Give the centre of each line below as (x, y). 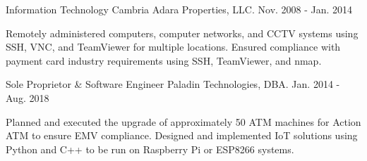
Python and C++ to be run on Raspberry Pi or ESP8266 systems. (150, 149)
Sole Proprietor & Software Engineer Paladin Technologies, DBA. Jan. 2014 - (173, 84)
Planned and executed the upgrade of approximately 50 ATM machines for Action (183, 121)
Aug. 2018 (28, 97)
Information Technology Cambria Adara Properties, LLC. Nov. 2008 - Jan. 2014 (179, 9)
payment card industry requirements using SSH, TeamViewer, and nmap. (164, 60)
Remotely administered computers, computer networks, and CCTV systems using (182, 33)
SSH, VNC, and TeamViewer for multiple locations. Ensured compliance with (173, 47)
